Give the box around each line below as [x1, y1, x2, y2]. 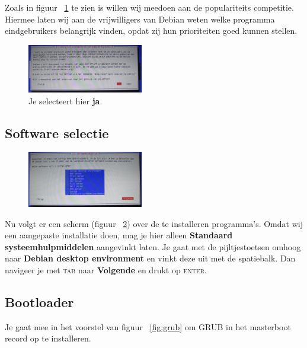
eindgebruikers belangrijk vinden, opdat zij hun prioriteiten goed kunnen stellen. [5, 24, 298, 37]
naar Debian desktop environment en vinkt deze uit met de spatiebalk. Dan [5, 252, 296, 264]
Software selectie [5, 123, 109, 142]
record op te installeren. [5, 332, 91, 344]
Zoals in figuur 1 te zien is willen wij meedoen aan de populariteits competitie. [5, 1, 294, 13]
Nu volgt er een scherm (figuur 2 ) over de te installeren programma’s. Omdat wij [5, 217, 303, 229]
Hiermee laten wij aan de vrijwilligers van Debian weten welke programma [5, 12, 275, 25]
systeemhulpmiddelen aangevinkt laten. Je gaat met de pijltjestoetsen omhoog [5, 240, 301, 253]
